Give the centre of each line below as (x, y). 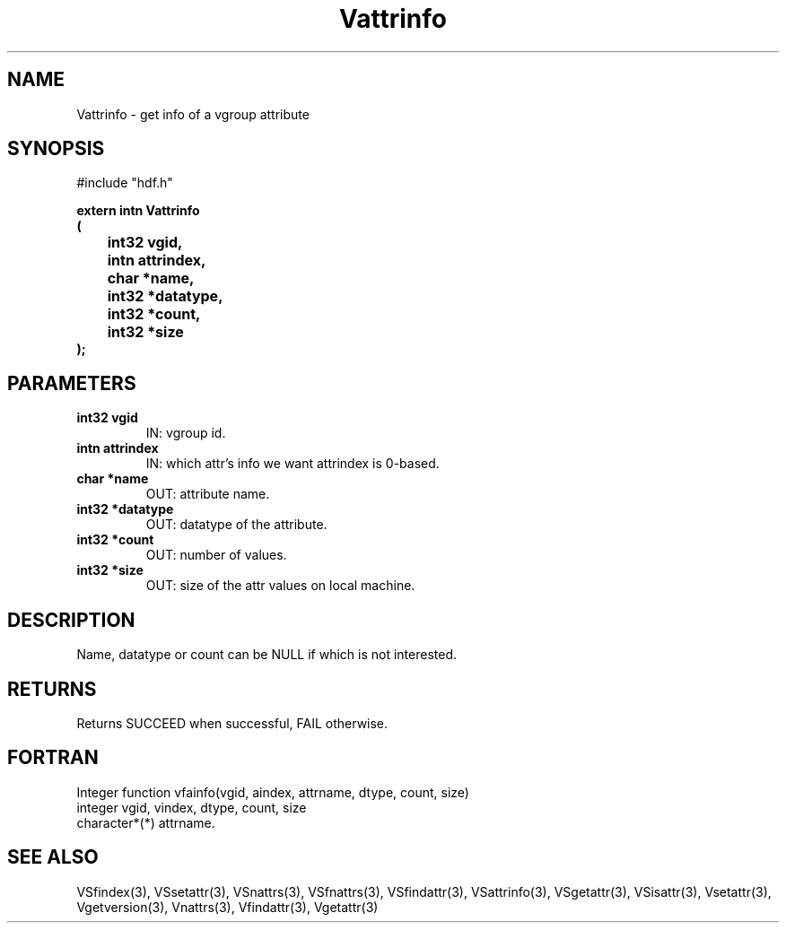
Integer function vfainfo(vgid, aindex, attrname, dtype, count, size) (273, 792)
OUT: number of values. (216, 555)
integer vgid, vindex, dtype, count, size (192, 807)
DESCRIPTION (71, 620)
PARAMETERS (72, 383)
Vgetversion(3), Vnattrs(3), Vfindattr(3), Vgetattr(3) (227, 907)
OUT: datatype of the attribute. (236, 525)
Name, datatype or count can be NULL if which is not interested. (267, 655)
